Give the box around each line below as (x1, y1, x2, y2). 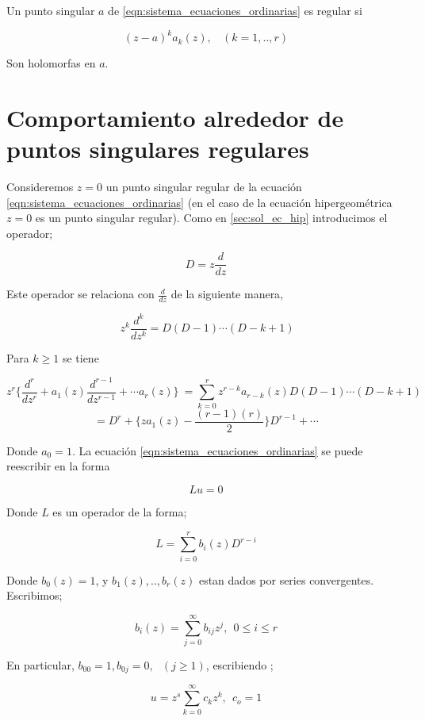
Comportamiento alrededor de (6, 101, 344, 133)
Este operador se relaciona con (6, 286, 155, 302)
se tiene (62, 349, 99, 366)
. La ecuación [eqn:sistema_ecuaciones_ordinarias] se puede (71, 442, 363, 458)
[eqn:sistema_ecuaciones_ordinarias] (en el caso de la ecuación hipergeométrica (6, 194, 392, 210)
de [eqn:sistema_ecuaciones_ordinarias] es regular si (108, 2, 362, 18)
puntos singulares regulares (6, 132, 309, 165)
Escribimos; (6, 587, 63, 604)
